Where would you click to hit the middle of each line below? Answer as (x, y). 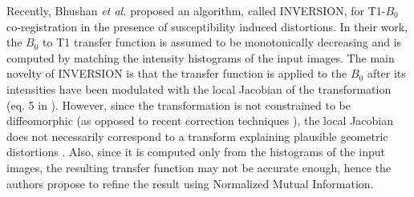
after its (386, 73)
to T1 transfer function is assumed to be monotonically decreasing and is (222, 42)
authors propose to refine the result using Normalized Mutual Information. (190, 183)
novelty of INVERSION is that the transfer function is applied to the (177, 73)
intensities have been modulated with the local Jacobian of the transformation (199, 88)
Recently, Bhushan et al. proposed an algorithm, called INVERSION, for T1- (196, 10)
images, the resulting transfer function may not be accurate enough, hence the (199, 167)
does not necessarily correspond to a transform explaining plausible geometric (197, 136)
